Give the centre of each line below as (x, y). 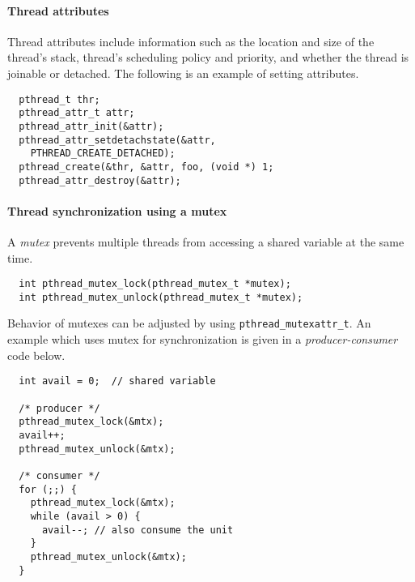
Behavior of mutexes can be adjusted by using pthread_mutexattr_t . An (189, 323)
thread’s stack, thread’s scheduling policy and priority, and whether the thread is (208, 57)
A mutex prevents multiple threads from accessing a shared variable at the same (206, 241)
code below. (36, 355)
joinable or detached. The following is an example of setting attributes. (183, 73)
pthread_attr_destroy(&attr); (100, 180)
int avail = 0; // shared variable (117, 381)
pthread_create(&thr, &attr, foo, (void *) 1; (146, 167)
